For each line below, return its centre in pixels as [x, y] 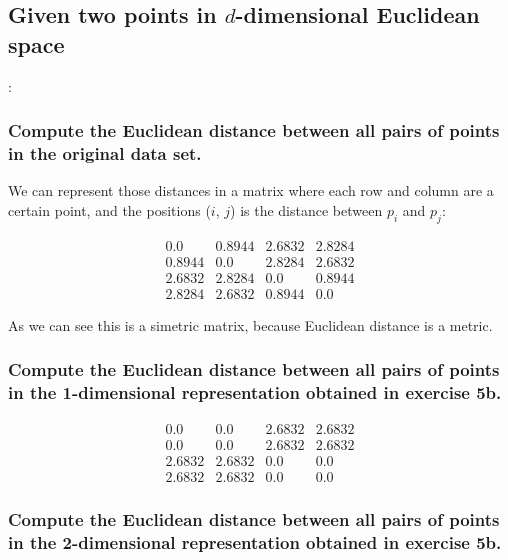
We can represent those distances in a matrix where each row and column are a [251, 190]
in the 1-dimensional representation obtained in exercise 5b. [255, 392]
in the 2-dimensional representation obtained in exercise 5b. [255, 541]
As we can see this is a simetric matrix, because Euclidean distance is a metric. [250, 324]
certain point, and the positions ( [109, 209]
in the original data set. [105, 153]
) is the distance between [306, 209]
